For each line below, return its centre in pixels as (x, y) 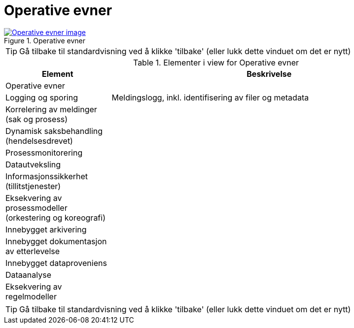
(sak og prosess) (37, 119)
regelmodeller (31, 296)
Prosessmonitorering (44, 152)
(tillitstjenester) (33, 186)
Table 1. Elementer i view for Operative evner (216, 62)
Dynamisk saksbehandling (54, 131)
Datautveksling (33, 164)
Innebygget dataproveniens (56, 263)
